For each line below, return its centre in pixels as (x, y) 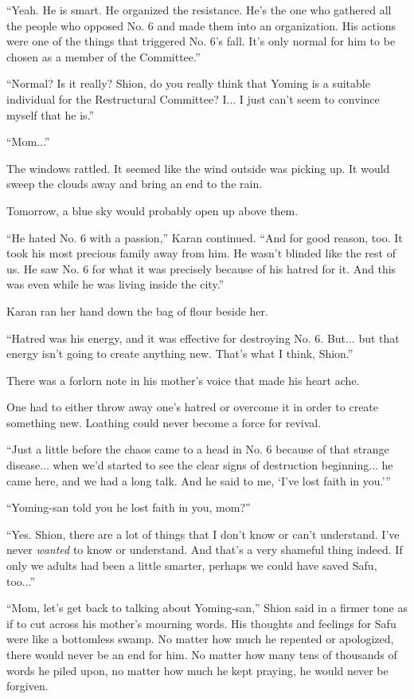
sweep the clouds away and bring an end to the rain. (135, 184)
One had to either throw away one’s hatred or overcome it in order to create (193, 407)
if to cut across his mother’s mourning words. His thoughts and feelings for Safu (201, 623)
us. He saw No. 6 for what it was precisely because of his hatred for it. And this (201, 268)
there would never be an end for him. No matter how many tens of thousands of (202, 654)
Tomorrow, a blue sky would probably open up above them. (152, 210)
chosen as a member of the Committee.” (103, 56)
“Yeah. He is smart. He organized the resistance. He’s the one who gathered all (199, 10)
